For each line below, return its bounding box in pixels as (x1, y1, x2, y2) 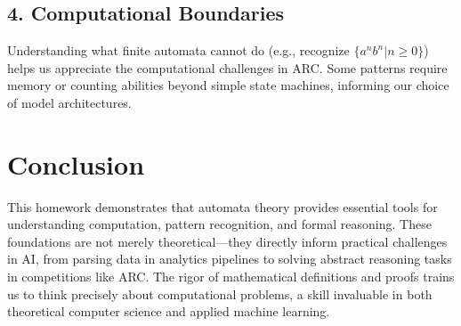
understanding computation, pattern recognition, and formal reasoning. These (7, 215, 432, 233)
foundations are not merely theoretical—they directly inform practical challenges (7, 232, 448, 250)
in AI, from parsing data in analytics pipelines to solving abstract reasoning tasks (7, 249, 452, 268)
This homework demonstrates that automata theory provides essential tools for (7, 197, 438, 216)
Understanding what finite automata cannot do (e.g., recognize (7, 41, 350, 60)
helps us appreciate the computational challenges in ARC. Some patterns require (7, 58, 448, 77)
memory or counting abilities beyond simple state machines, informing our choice (7, 76, 449, 94)
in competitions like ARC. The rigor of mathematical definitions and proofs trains (7, 267, 455, 286)
